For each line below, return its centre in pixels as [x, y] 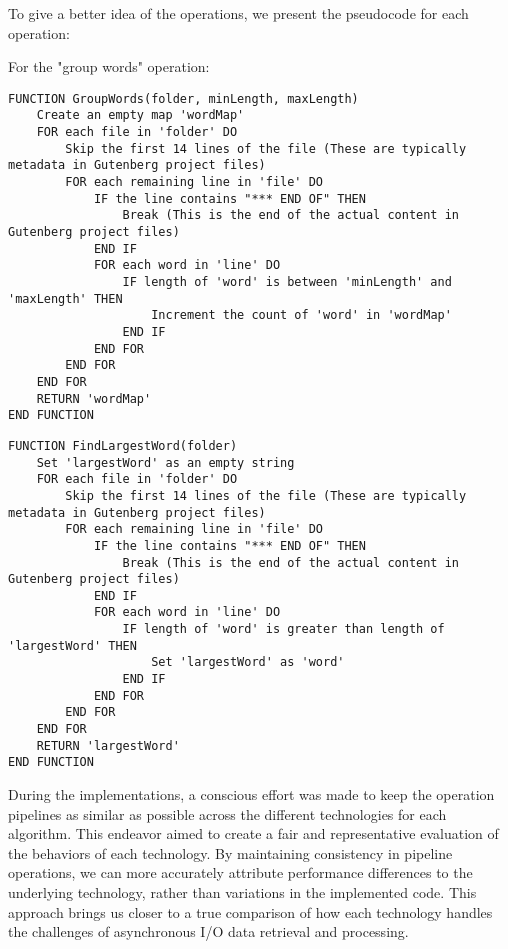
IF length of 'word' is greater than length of [283, 629]
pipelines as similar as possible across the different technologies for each [227, 813]
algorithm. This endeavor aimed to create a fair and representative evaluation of [253, 833]
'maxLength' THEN [65, 298]
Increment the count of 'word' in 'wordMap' [301, 315]
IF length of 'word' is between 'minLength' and [287, 282]
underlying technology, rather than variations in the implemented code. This [242, 892]
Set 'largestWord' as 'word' [248, 662]
